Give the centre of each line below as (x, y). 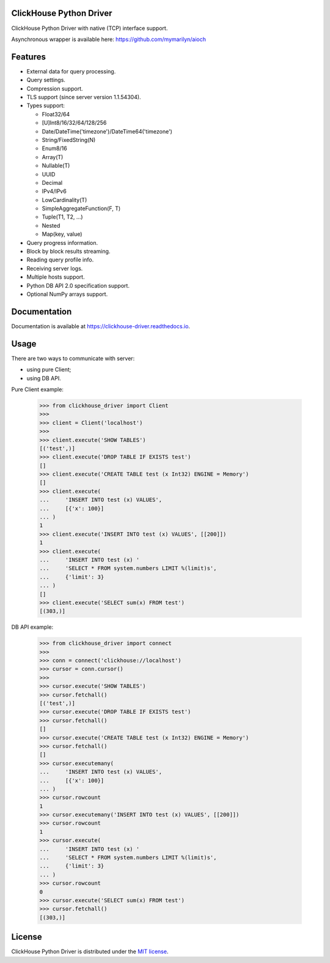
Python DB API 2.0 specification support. (78, 285)
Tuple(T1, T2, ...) (62, 217)
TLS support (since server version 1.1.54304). (84, 97)
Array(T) (53, 157)
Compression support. (55, 88)
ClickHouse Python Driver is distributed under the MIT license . (90, 951)
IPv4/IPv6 (54, 191)
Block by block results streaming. (68, 252)
